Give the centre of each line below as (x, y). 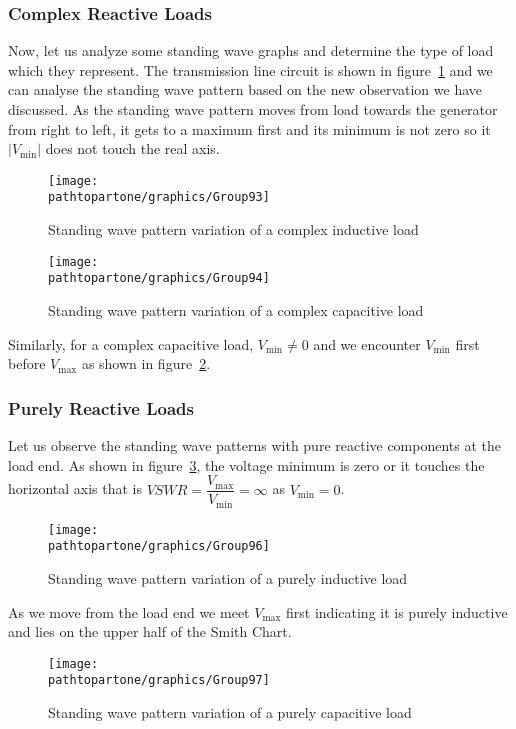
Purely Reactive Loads (101, 407)
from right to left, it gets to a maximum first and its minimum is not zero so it (249, 128)
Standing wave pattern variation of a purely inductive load (228, 578)
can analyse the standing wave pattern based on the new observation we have (245, 89)
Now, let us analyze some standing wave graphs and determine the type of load (251, 50)
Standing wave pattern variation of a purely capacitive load (230, 712)
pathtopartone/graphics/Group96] (159, 546)
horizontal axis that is (75, 488)
